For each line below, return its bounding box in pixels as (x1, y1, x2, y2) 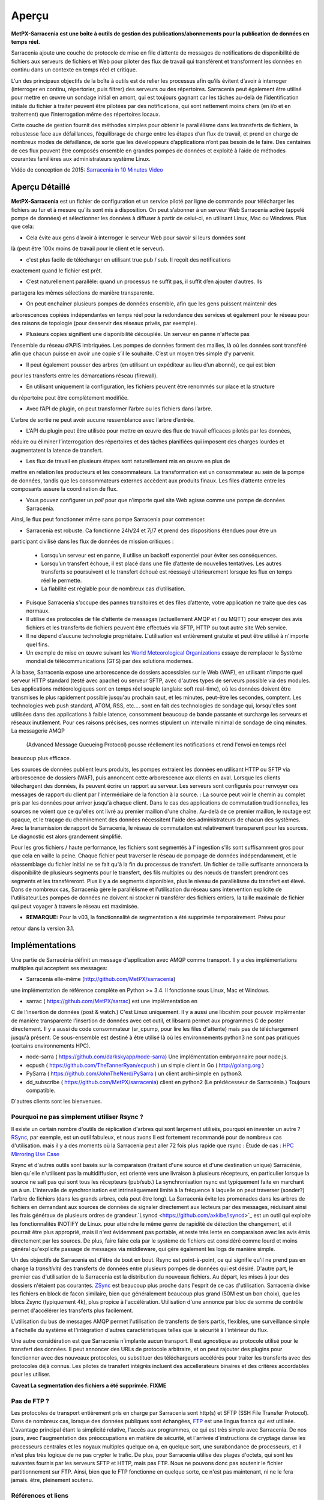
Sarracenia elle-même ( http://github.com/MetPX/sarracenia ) (26, 976, 176, 983)
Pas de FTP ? (11, 1397, 50, 1405)
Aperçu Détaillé (11, 182, 71, 192)
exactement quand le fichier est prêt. (11, 267, 103, 274)
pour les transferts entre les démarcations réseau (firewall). (11, 372, 158, 379)
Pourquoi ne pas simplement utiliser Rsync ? (11, 1113, 143, 1121)
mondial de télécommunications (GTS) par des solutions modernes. (26, 658, 193, 665)
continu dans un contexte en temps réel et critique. (11, 66, 137, 73)
